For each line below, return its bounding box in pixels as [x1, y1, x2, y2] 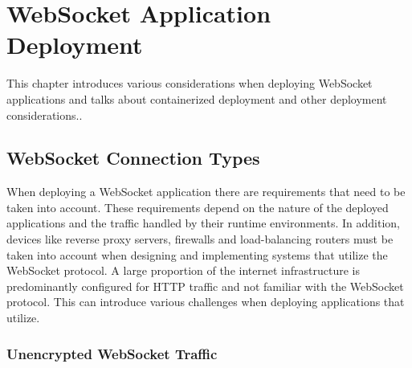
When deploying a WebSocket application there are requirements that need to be [6, 183, 406, 200]
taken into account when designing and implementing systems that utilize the [6, 246, 388, 263]
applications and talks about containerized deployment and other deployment [6, 90, 387, 107]
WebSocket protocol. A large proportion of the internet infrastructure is [6, 262, 360, 279]
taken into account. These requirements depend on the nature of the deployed [6, 198, 389, 215]
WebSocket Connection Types [6, 145, 260, 170]
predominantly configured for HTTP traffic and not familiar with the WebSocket [6, 277, 404, 294]
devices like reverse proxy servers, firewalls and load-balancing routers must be [6, 231, 394, 247]
